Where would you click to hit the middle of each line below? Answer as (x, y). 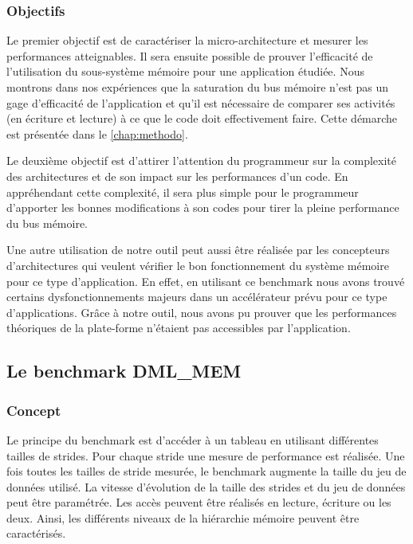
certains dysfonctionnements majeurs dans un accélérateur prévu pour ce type (197, 297)
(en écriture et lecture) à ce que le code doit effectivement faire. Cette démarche (202, 118)
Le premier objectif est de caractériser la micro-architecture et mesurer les (187, 40)
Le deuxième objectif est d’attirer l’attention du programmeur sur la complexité (202, 160)
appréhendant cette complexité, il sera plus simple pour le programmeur (183, 192)
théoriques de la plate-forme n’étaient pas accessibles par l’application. (179, 328)
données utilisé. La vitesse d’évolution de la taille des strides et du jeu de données (206, 486)
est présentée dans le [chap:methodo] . (97, 133)
